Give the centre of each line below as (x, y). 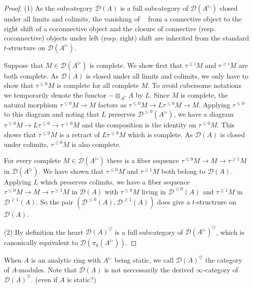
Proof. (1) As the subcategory (49, 8)
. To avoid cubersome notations (195, 85)
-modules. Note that (47, 270)
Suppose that (24, 65)
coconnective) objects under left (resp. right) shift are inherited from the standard (126, 38)
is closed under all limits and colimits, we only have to (167, 75)
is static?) (82, 279)
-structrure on (215, 202)
